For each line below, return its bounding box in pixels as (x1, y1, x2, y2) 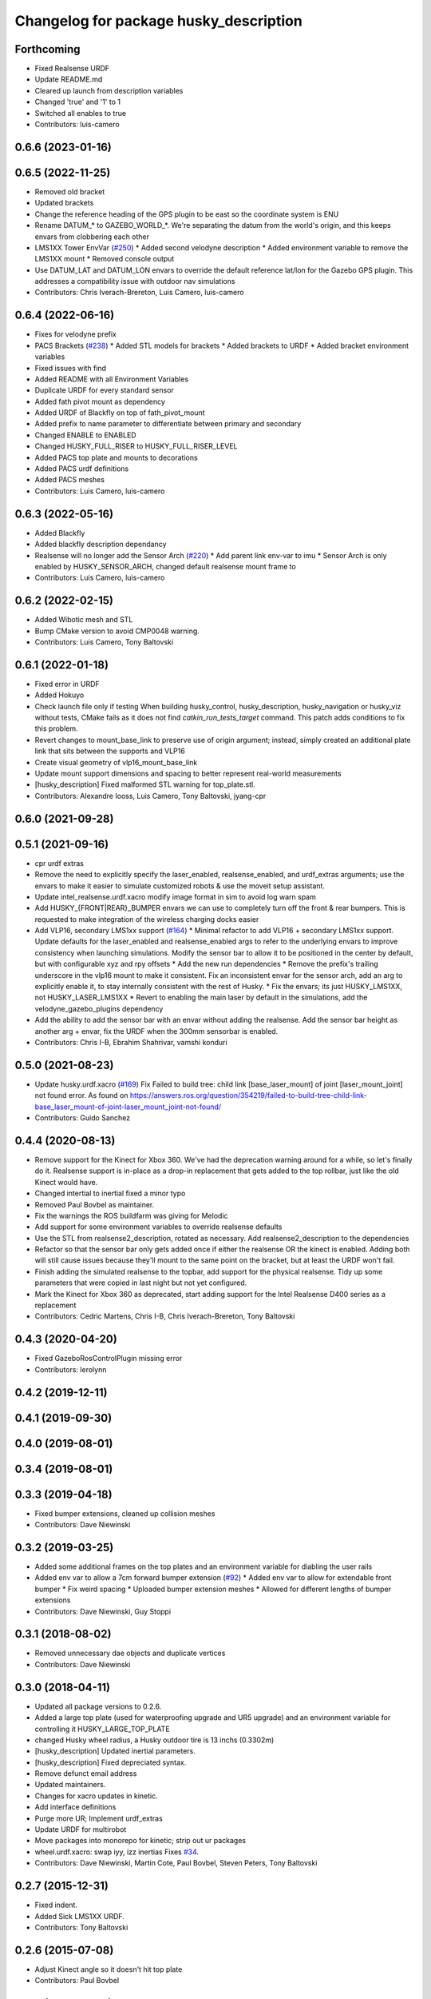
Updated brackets (34, 198, 94, 208)
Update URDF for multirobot (34, 1825, 127, 1834)
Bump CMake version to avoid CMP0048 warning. (34, 626, 200, 636)
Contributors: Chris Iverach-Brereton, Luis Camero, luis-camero (34, 288, 244, 297)
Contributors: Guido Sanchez (34, 1113, 131, 1123)
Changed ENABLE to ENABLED (34, 430, 136, 440)
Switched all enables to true (34, 108, 127, 118)
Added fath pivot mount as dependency (34, 397, 165, 406)
